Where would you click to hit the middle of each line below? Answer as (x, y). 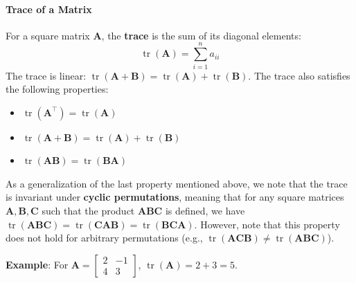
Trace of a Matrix (49, 9)
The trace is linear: (46, 75)
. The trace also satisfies (299, 75)
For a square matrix (48, 35)
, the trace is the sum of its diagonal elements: (201, 35)
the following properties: (57, 89)
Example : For (37, 264)
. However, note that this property (267, 224)
